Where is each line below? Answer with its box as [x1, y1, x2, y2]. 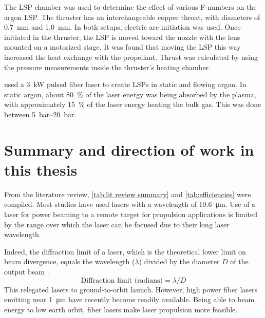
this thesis [4, 159, 78, 180]
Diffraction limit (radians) [81, 277, 163, 284]
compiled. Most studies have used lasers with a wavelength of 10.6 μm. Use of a [4, 199, 256, 209]
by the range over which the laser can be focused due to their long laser [4, 219, 230, 229]
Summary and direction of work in [4, 139, 254, 160]
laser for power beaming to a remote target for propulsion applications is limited [4, 209, 257, 220]
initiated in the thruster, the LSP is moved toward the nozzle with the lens [4, 31, 240, 42]
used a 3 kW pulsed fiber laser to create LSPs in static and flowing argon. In [4, 79, 247, 90]
